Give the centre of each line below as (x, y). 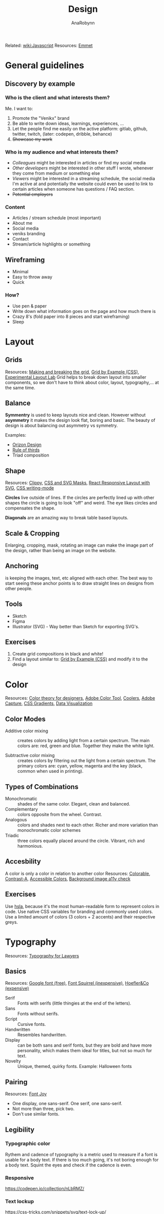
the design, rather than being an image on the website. (61, 550)
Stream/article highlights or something (51, 244)
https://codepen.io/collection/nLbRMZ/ (45, 1189)
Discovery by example (40, 83)
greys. (12, 922)
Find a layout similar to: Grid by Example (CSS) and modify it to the (80, 659)
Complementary (21, 809)
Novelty (13, 1061)
